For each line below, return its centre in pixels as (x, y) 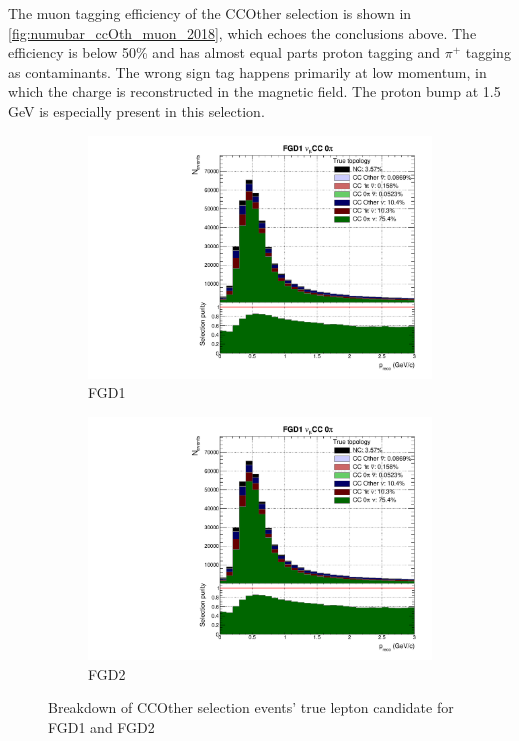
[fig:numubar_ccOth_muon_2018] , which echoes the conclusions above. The (242, 32)
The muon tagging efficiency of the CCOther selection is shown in (210, 13)
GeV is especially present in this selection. (136, 110)
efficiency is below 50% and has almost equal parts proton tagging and (224, 52)
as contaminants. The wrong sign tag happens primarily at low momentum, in (247, 71)
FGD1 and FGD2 (101, 726)
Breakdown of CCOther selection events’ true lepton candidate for (251, 707)
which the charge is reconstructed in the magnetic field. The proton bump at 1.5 (254, 91)
